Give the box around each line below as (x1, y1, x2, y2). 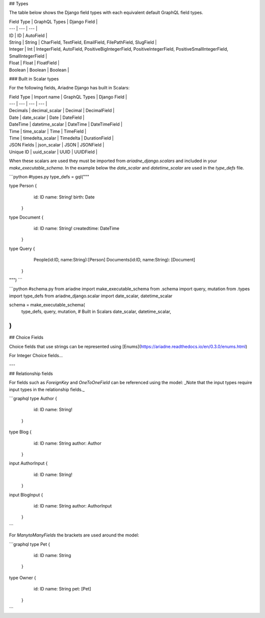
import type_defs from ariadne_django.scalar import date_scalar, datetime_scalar (9, 293, 173, 299)
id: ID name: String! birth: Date (33, 194, 95, 200)
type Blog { (9, 429, 32, 435)
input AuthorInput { (9, 460, 48, 466)
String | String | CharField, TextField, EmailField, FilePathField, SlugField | (9, 39, 157, 45)
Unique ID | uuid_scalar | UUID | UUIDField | (9, 149, 98, 155)
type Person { (9, 183, 37, 189)
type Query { (9, 246, 35, 252)
